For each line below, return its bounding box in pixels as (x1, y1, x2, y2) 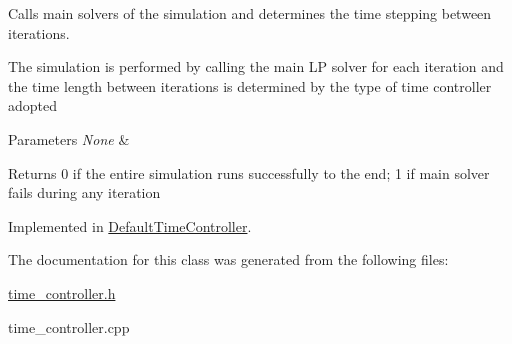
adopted (8, 95, 58, 116)
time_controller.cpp (8, 316, 130, 337)
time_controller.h (8, 282, 116, 303)
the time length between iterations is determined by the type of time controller (8, 75, 492, 96)
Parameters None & (8, 128, 130, 149)
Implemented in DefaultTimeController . (8, 215, 252, 236)
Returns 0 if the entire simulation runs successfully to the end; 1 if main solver (8, 162, 490, 183)
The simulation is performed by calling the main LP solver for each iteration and (8, 56, 504, 77)
